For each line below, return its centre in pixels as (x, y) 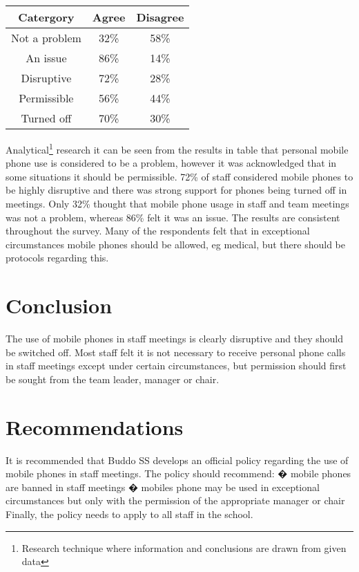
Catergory (46, 17)
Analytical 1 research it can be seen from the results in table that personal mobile (177, 148)
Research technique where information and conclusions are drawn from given (184, 547)
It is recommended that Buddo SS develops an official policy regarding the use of (177, 460)
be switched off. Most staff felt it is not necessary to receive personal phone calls (176, 352)
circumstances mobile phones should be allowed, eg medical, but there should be (175, 244)
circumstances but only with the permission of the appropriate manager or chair (175, 500)
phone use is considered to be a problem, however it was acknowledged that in (171, 163)
